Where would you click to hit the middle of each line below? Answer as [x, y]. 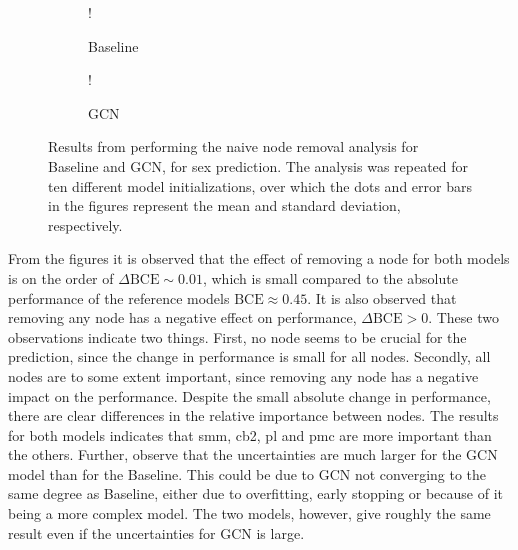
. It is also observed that [382, 297]
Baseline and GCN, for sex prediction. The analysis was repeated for [258, 165]
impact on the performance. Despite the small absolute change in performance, [249, 395]
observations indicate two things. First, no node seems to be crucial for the [237, 336]
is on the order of [61, 277]
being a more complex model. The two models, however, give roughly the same [249, 513]
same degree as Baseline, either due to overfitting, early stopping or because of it [256, 493]
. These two [463, 317]
